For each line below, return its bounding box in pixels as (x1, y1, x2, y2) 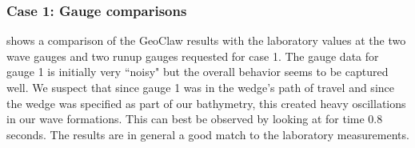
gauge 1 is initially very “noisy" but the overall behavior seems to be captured (6, 63, 389, 80)
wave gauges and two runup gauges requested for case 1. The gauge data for (6, 47, 379, 64)
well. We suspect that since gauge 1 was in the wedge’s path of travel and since (6, 79, 394, 95)
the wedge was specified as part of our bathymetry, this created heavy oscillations (6, 94, 406, 111)
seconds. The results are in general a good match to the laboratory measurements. (6, 126, 409, 142)
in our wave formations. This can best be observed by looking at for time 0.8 (6, 110, 383, 127)
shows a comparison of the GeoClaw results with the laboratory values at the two (6, 32, 406, 49)
